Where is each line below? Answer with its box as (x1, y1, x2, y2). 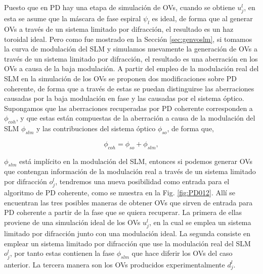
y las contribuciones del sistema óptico (36, 123, 156, 134)
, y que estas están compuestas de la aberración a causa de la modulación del (16, 113, 255, 123)
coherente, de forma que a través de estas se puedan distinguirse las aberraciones (4, 83, 254, 93)
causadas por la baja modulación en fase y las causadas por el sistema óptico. (4, 93, 244, 103)
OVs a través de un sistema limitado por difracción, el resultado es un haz (4, 23, 234, 34)
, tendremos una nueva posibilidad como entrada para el (55, 176, 230, 187)
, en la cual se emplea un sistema (149, 217, 251, 228)
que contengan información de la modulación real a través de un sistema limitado (4, 166, 256, 177)
